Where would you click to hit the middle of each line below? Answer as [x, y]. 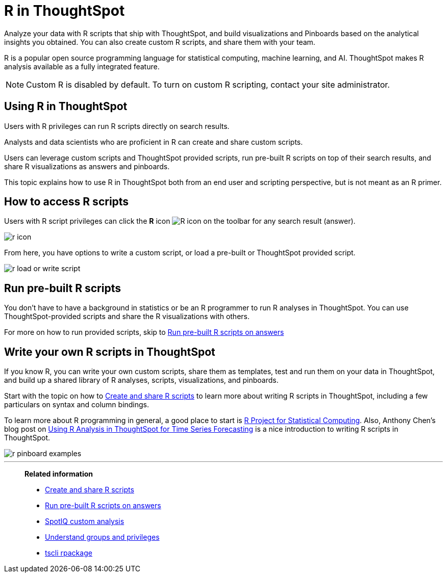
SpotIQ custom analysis [85, 521]
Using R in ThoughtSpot [66, 107]
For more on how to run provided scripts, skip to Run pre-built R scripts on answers [144, 332]
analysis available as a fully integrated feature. [82, 66]
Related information [59, 474]
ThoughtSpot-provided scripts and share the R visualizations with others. [127, 317]
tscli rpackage [69, 553]
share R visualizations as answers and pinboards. [87, 166]
